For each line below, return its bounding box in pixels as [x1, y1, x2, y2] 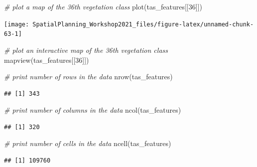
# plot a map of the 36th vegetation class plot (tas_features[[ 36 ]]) [4, 1, 202, 11]
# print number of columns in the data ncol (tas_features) [4, 105, 181, 115]
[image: [4, 20, 29, 28]
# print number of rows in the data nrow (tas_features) [4, 71, 173, 82]
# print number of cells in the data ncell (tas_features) [4, 138, 171, 149]
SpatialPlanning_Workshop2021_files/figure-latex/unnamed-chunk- [32, 20, 254, 28]
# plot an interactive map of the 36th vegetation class [4, 44, 168, 55]
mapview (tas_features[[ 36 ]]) [4, 54, 89, 65]
